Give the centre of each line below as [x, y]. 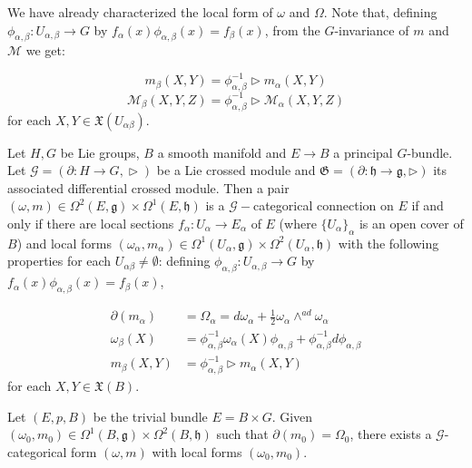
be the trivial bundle [150, 416]
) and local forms [64, 243]
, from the [292, 29]
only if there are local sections [91, 223]
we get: [45, 50]
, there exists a [391, 434]
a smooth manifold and [222, 152]
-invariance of [372, 29]
